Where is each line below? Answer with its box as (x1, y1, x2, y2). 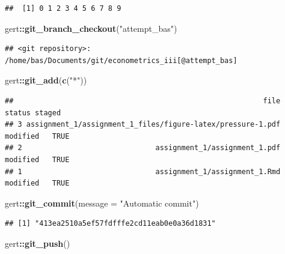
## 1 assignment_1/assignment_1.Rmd (5, 167, 281, 176)
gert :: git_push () (5, 237, 70, 249)
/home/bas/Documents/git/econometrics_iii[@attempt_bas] (5, 56, 237, 65)
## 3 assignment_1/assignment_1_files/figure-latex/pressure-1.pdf (5, 120, 281, 129)
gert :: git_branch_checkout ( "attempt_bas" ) (5, 22, 177, 34)
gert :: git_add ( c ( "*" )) (5, 74, 87, 86)
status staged (5, 108, 61, 117)
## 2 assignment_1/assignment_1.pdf (5, 144, 281, 153)
